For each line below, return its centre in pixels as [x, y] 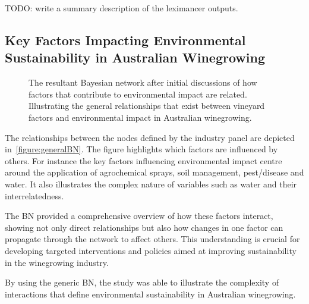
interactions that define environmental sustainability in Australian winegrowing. [150, 294]
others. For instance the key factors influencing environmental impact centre [144, 160]
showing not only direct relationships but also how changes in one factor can [144, 227]
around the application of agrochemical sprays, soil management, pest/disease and [154, 172]
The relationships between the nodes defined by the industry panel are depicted [150, 137]
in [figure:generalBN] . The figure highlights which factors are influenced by [141, 149]
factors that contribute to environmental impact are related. [138, 94]
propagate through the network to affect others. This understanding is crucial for [152, 239]
